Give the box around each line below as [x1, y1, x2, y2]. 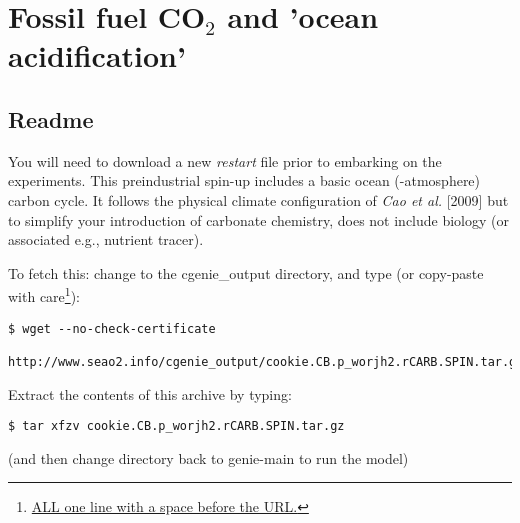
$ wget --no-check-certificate [8, 321, 216, 336]
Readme [8, 103, 94, 134]
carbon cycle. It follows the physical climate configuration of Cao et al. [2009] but [8, 189, 509, 210]
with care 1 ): [8, 283, 80, 306]
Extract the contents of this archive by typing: [8, 383, 292, 404]
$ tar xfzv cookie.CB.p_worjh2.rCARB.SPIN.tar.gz [8, 419, 345, 434]
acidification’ [8, 35, 186, 76]
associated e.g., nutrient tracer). [8, 229, 204, 250]
